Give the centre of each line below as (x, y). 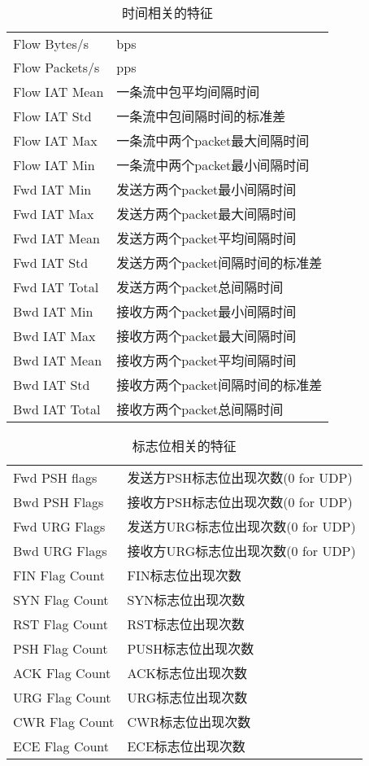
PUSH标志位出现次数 (191, 648)
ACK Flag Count (62, 672)
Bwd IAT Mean (58, 360)
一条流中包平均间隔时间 (188, 92)
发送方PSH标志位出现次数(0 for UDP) (240, 477)
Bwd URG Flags (60, 550)
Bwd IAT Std (52, 384)
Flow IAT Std (52, 116)
